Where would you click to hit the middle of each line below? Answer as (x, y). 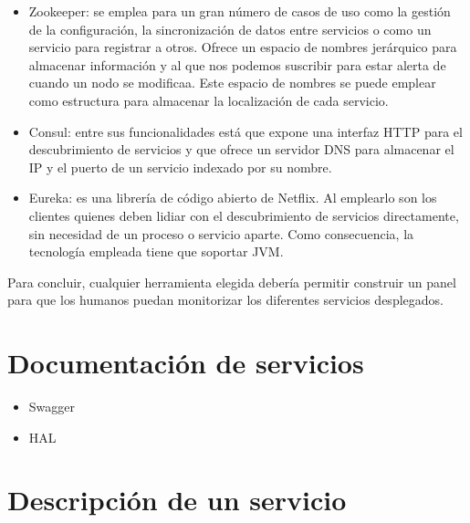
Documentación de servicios (186, 363)
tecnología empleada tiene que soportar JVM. (156, 251)
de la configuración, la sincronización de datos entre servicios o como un (230, 29)
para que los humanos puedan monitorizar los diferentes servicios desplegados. (225, 300)
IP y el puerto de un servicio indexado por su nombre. (180, 167)
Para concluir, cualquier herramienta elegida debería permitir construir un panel (232, 282)
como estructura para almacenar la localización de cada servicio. (209, 100)
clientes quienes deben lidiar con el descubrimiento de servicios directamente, (244, 215)
